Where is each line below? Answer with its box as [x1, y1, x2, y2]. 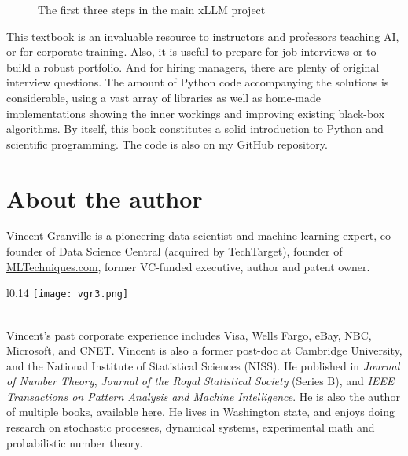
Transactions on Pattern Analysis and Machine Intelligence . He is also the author [6, 388, 400, 404]
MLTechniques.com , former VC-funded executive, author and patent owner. [6, 258, 370, 274]
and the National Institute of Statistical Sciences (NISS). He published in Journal [6, 357, 400, 373]
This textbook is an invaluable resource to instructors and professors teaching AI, [6, 28, 399, 44]
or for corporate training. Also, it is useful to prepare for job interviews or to [6, 43, 377, 60]
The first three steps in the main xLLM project [38, 2, 266, 17]
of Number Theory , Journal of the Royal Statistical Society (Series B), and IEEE [6, 373, 395, 389]
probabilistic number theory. [6, 434, 143, 450]
